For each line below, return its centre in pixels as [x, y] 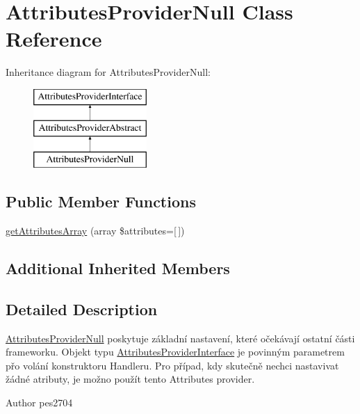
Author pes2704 [39, 403]
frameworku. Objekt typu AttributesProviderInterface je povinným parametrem [175, 352]
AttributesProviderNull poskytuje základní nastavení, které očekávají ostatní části [180, 338]
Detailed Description [82, 309]
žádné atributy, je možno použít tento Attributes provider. [130, 379]
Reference [54, 39]
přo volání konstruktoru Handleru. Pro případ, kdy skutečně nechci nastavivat [172, 365]
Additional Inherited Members [118, 268]
